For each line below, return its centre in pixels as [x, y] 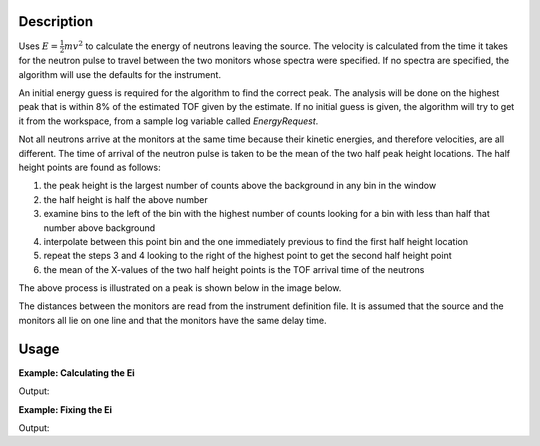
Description [56, 21]
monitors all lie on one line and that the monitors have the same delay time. [172, 320]
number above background [99, 227]
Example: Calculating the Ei [76, 372]
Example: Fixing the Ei [65, 409]
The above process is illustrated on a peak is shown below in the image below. [180, 288]
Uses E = [38, 46]
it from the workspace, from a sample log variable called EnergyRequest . [168, 121]
